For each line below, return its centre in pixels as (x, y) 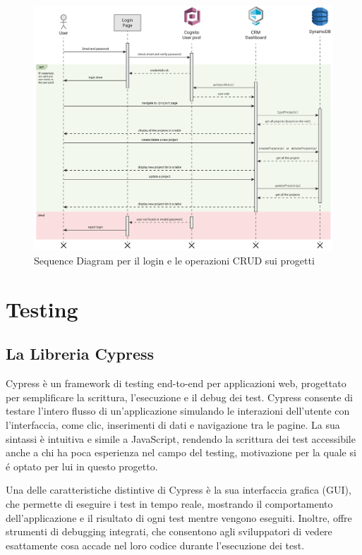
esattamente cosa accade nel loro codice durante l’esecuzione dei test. (155, 545)
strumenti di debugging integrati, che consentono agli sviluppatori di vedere (169, 531)
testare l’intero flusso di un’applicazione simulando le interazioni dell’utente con (178, 411)
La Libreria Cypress (80, 354)
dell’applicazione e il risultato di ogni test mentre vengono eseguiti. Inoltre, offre (179, 517)
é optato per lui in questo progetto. (82, 466)
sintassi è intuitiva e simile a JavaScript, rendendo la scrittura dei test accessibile (181, 438)
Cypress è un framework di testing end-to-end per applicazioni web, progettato (176, 383)
